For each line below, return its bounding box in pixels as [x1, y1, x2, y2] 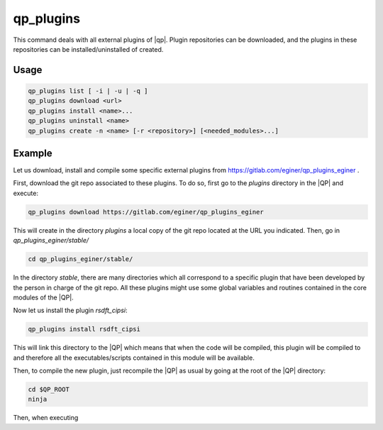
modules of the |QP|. [13, 293, 74, 302]
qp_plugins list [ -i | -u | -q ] [28, 87, 148, 95]
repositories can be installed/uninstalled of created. [13, 45, 164, 53]
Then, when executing [13, 414, 79, 422]
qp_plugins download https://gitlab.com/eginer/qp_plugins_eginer [28, 208, 264, 216]
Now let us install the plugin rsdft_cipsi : [13, 306, 128, 315]
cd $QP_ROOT [28, 385, 70, 394]
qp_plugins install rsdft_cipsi [28, 325, 141, 333]
